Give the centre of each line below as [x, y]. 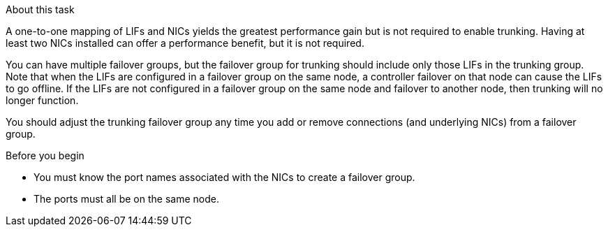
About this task [40, 9]
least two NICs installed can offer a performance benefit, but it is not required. [185, 43]
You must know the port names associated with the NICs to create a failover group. [224, 177]
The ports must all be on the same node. [126, 199]
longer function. [42, 100]
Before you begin [45, 155]
